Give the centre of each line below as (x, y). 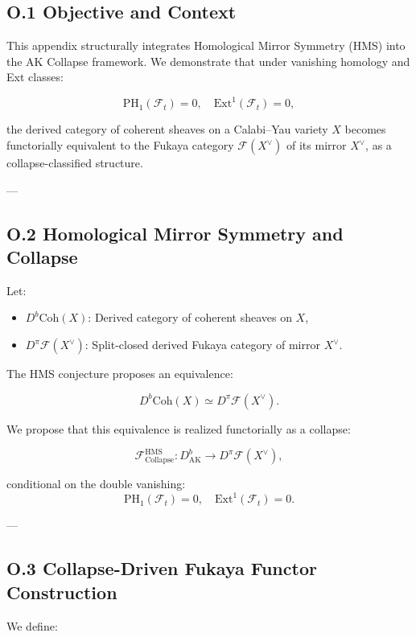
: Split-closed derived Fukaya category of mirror (202, 345)
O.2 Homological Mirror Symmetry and (175, 233)
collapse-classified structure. (75, 163)
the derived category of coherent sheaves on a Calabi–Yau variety (167, 129)
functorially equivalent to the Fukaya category (120, 145)
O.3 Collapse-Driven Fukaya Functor (162, 568)
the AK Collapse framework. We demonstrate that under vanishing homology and (208, 61)
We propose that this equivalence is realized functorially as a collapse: (179, 428)
